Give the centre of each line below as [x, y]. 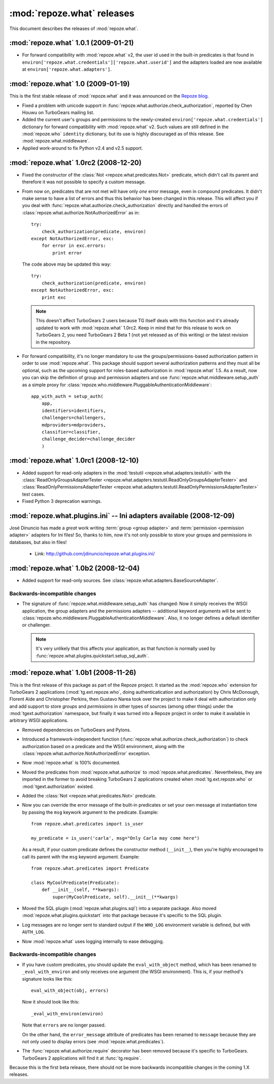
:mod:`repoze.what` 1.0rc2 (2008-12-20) [75, 163]
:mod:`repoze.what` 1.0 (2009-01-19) [70, 84]
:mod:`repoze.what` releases [72, 13]
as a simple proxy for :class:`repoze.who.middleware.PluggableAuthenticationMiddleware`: [117, 385]
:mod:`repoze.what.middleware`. [56, 141]
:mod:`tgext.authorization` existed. [58, 786]
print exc [54, 297]
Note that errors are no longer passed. [64, 1025]
